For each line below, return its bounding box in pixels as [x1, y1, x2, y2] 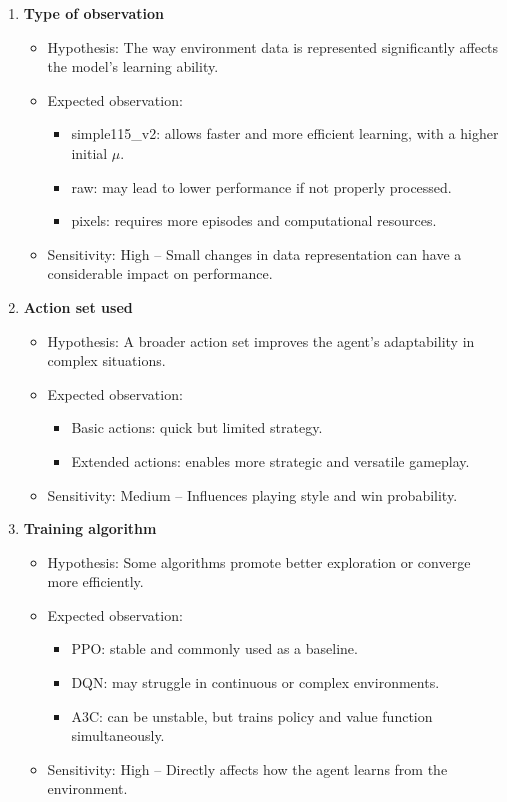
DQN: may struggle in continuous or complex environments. [71, 672, 440, 693]
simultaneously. [71, 725, 165, 746]
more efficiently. [47, 571, 144, 592]
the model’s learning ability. [47, 56, 219, 77]
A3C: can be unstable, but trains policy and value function [71, 705, 433, 726]
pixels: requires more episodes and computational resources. [71, 210, 437, 231]
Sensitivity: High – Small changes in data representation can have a [47, 243, 462, 264]
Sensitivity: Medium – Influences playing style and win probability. [47, 484, 458, 505]
